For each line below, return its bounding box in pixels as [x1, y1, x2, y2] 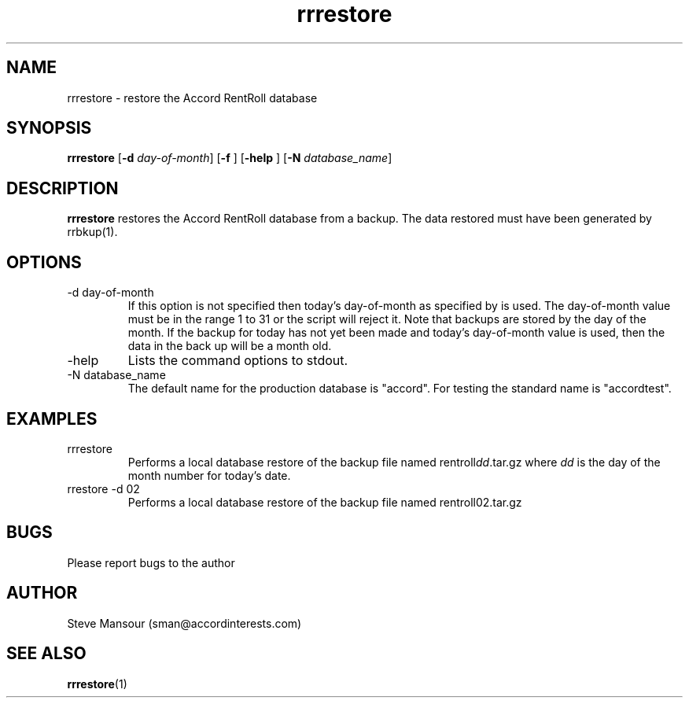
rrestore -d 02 [67, 481, 140, 496]
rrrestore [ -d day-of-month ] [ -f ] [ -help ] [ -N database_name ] [67, 151, 392, 165]
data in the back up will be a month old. [127, 339, 332, 353]
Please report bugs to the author [67, 555, 235, 569]
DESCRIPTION [6, 178, 119, 198]
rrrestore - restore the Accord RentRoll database [67, 90, 318, 105]
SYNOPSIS [6, 118, 92, 138]
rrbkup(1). [67, 225, 118, 239]
